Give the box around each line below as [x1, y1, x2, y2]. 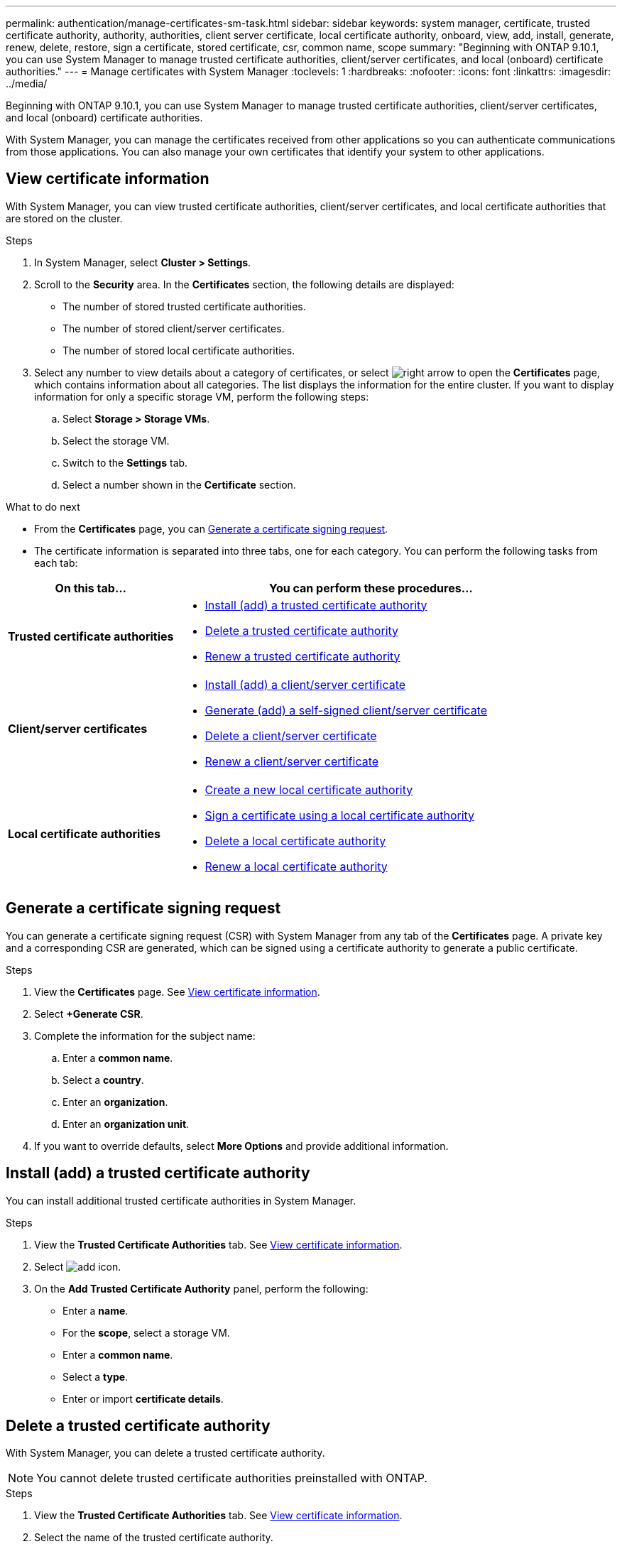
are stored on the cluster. [6, 212, 123, 224]
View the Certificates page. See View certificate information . [34, 985, 320, 998]
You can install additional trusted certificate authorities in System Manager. [6, 1194, 356, 1207]
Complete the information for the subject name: [34, 1029, 256, 1042]
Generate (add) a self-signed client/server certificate [204, 702, 488, 717]
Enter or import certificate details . [62, 1392, 224, 1405]
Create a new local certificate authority [204, 782, 413, 797]
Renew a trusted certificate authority [204, 648, 400, 663]
